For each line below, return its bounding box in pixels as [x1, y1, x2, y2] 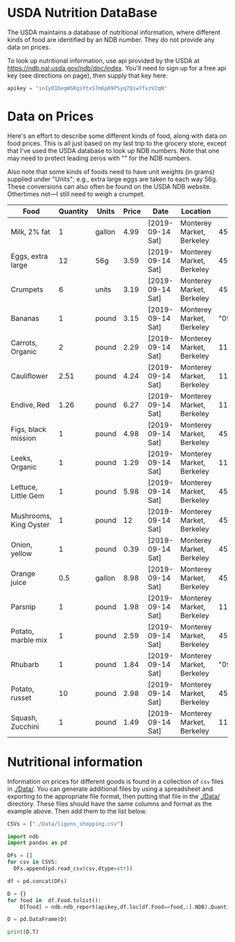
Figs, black [10, 424, 47, 434]
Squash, [10, 713, 38, 722]
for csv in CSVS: [7, 859, 58, 866]
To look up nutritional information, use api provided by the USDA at [7, 56, 200, 64]
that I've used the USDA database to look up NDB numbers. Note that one [7, 146, 220, 155]
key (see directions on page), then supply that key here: [7, 71, 169, 80]
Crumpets [10, 285, 43, 294]
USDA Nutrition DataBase [7, 5, 157, 21]
